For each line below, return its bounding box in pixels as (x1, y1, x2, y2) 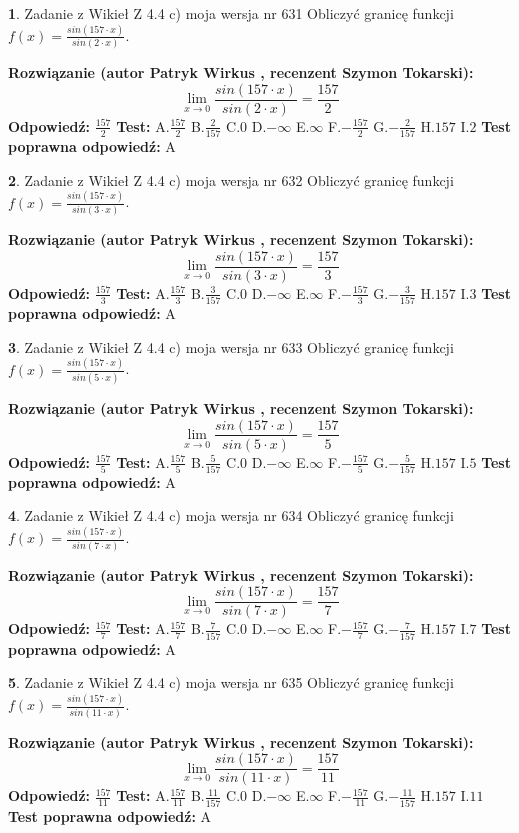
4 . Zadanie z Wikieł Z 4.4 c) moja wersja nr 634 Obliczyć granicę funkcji (8, 505, 454, 526)
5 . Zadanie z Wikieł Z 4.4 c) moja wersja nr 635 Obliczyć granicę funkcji (8, 672, 454, 693)
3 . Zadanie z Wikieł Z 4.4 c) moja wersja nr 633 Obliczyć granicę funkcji (8, 336, 454, 357)
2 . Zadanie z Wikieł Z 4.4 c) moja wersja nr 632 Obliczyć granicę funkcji (8, 169, 454, 190)
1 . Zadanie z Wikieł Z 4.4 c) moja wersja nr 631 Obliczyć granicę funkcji (8, 3, 454, 23)
